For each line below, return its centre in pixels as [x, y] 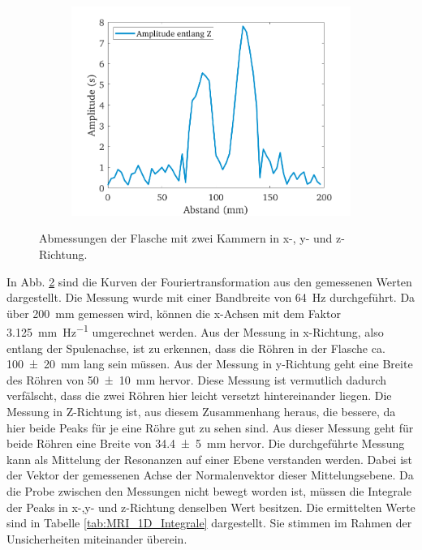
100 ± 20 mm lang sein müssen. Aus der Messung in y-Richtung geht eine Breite [210, 364]
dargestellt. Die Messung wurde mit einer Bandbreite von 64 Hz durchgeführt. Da [211, 297]
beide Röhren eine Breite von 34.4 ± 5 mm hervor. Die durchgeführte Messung [206, 443]
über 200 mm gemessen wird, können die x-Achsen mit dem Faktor [174, 313]
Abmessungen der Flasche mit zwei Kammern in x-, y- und [186, 238]
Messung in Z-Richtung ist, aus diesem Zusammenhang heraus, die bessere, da [201, 412]
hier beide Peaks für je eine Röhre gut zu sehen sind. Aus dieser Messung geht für [210, 427]
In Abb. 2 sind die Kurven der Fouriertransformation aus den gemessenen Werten [209, 281]
